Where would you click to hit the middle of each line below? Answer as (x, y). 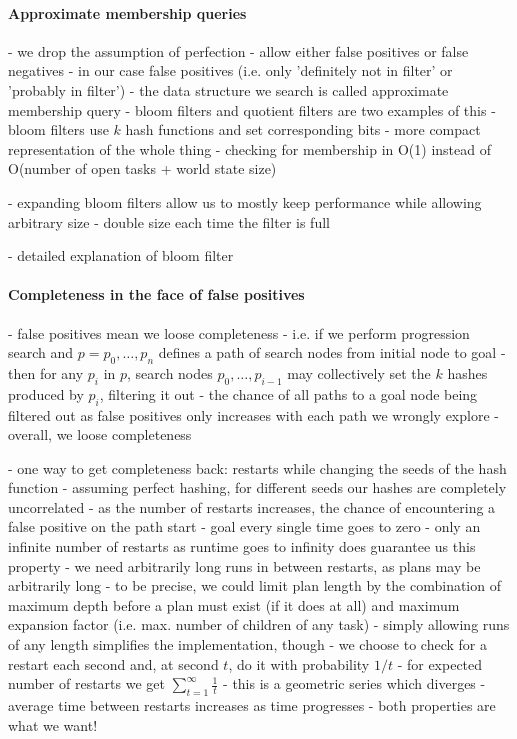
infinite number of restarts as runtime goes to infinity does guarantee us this (242, 546)
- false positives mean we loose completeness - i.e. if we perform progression (239, 332)
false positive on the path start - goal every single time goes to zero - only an (244, 526)
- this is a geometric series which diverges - (354, 683)
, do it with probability (299, 663)
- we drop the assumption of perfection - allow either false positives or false (238, 50)
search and (41, 352)
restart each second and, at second (113, 663)
